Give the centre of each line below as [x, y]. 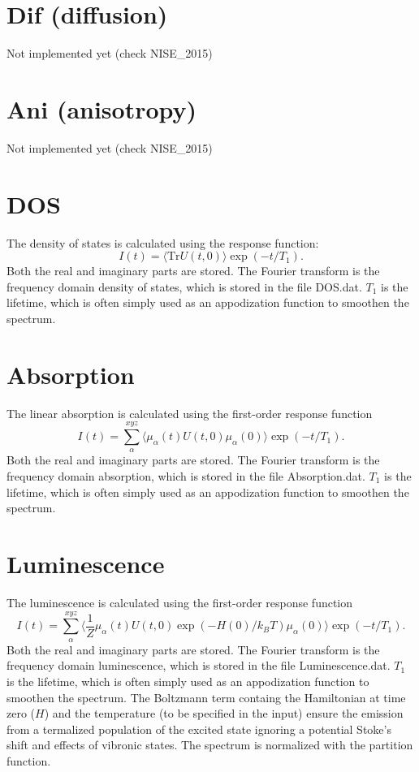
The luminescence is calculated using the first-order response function [180, 602]
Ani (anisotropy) [102, 108]
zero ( [21, 713]
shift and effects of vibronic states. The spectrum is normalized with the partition [210, 745]
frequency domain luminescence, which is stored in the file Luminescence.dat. [199, 665]
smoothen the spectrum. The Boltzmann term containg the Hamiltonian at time [206, 697]
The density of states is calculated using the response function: [163, 242]
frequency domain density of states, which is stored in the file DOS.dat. [184, 286]
